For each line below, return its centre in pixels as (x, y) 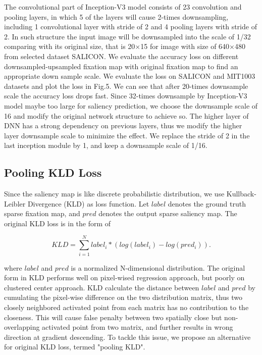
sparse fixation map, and (42, 213)
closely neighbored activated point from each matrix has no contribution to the (126, 307)
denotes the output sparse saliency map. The (168, 213)
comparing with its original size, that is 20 (70, 46)
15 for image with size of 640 (185, 46)
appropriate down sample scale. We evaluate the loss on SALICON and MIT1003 (130, 76)
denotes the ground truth (207, 203)
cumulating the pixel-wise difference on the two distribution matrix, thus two (123, 297)
